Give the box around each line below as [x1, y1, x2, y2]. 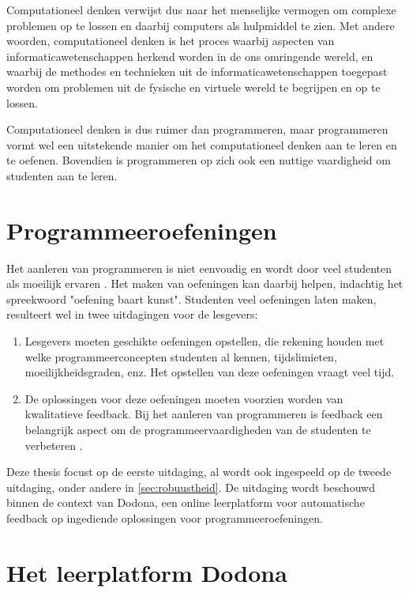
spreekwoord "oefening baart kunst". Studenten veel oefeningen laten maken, [6, 290, 377, 307]
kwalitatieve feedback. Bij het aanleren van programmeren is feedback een [24, 406, 383, 422]
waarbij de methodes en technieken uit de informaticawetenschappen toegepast [6, 63, 388, 80]
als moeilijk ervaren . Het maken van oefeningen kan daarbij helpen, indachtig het [6, 275, 403, 292]
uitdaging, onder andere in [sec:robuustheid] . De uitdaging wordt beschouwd [6, 478, 375, 495]
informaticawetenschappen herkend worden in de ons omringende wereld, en [6, 47, 373, 64]
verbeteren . [24, 436, 83, 453]
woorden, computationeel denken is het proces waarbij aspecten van [6, 32, 335, 49]
